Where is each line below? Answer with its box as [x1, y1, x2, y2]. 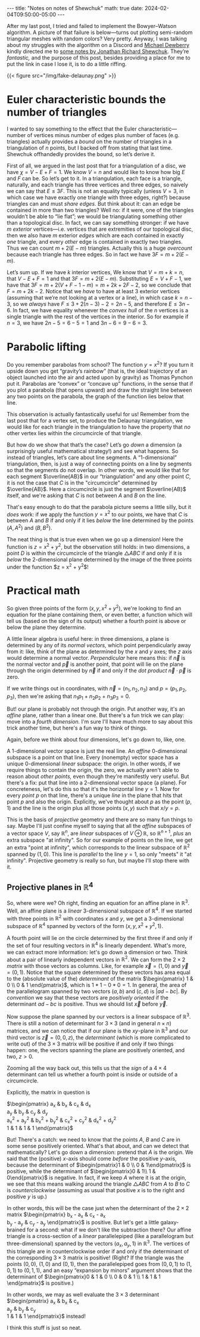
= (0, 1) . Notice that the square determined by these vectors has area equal [7, 969, 191, 976]
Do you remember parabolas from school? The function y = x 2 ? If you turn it [7, 359, 194, 368]
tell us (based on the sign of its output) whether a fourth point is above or [7, 617, 186, 624]
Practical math [7, 584, 80, 597]
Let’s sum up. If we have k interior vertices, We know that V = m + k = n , [7, 268, 184, 275]
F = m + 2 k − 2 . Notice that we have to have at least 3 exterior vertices [7, 287, 180, 294]
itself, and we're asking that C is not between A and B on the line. [7, 492, 167, 499]
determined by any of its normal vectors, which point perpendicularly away [7, 641, 191, 649]
